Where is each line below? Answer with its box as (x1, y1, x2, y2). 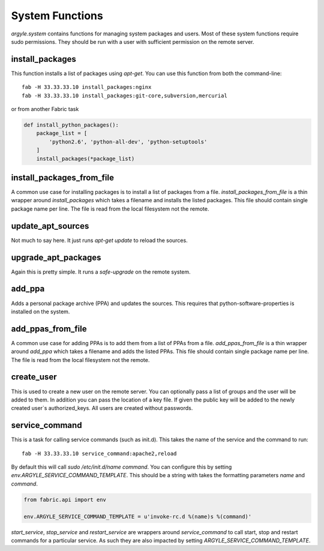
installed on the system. (11, 308, 70, 315)
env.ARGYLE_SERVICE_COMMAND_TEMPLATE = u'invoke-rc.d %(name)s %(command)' (23, 513, 252, 520)
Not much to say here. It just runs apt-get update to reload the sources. (11, 236, 188, 244)
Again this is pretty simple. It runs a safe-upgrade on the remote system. (11, 268, 191, 275)
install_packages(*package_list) (36, 155, 135, 162)
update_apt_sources (11, 221, 89, 231)
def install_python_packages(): (23, 122, 119, 128)
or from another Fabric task (11, 106, 79, 113)
